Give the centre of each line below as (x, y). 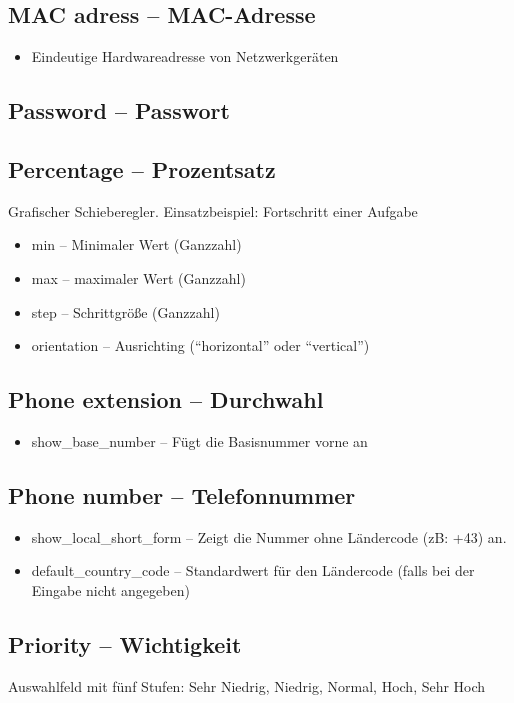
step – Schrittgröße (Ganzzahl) (125, 311)
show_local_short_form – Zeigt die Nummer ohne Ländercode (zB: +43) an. (269, 536)
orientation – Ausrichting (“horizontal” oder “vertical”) (200, 345)
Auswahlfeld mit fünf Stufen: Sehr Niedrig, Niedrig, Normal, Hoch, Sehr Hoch (247, 685)
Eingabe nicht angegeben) (110, 589)
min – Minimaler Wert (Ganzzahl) (136, 244)
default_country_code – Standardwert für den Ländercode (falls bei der (253, 570)
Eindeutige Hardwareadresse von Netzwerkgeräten (185, 56)
